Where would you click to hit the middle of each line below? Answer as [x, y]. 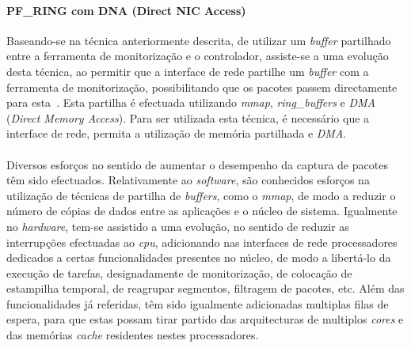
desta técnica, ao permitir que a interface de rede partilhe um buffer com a [188, 71]
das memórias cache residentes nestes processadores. [133, 335]
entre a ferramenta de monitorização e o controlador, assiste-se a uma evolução [198, 56]
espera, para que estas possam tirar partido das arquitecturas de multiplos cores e [205, 319]
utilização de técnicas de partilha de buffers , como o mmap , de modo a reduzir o [201, 195]
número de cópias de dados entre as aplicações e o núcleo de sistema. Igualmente [202, 211]
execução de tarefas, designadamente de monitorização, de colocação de [179, 272]
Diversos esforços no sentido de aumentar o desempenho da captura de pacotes [197, 164]
